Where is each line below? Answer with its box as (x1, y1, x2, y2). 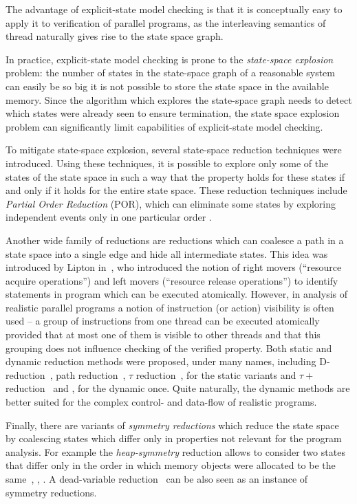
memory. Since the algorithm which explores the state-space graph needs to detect (6, 92, 352, 107)
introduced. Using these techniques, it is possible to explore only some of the (6, 155, 329, 170)
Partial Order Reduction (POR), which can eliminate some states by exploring (6, 196, 336, 210)
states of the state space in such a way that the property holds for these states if (6, 169, 345, 184)
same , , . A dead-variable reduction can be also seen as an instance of (6, 472, 308, 485)
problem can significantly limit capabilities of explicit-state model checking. (6, 119, 323, 133)
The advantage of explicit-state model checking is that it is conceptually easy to (6, 2, 343, 16)
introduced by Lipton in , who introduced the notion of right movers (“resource (6, 260, 342, 274)
